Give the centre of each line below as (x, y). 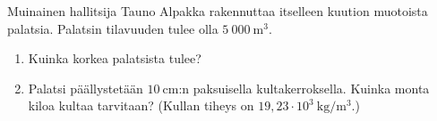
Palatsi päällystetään (86, 88)
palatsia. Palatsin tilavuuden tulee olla (113, 28)
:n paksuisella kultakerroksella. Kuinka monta (304, 88)
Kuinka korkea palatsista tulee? (115, 58)
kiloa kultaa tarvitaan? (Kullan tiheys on (141, 105)
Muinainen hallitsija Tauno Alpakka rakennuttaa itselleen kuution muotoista (218, 11)
